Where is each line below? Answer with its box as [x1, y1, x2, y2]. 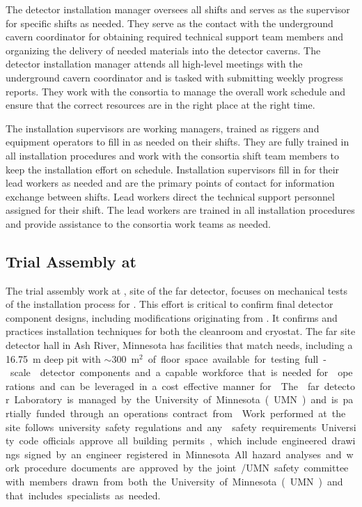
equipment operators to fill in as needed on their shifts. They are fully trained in [6, 134, 349, 149]
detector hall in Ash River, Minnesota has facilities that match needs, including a [6, 338, 353, 352]
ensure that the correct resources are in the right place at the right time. [6, 97, 315, 112]
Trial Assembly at [6, 250, 136, 272]
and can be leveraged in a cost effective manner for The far [40, 378, 320, 393]
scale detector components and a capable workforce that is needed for [10, 365, 329, 380]
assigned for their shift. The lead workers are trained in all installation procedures [6, 203, 355, 217]
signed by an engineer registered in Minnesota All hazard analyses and [24, 446, 342, 461]
